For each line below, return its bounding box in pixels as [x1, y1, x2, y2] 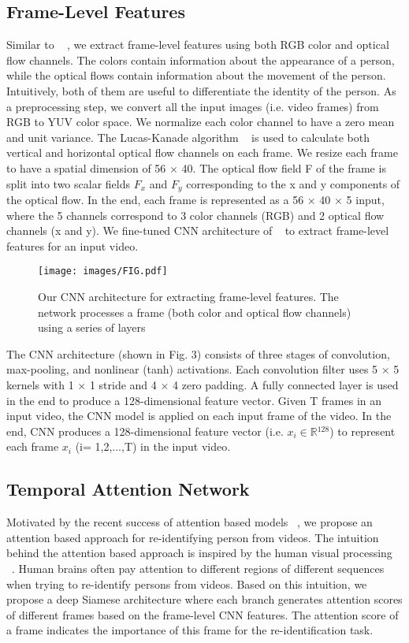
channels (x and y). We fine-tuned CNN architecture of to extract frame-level [6, 222, 389, 239]
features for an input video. [6, 237, 139, 254]
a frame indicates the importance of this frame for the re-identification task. [6, 622, 374, 638]
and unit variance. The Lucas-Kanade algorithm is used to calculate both [6, 128, 370, 145]
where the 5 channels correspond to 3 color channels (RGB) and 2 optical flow [6, 206, 385, 223]
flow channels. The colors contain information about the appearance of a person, [6, 51, 395, 68]
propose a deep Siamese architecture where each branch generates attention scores [6, 591, 403, 608]
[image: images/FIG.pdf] [38, 266, 168, 277]
